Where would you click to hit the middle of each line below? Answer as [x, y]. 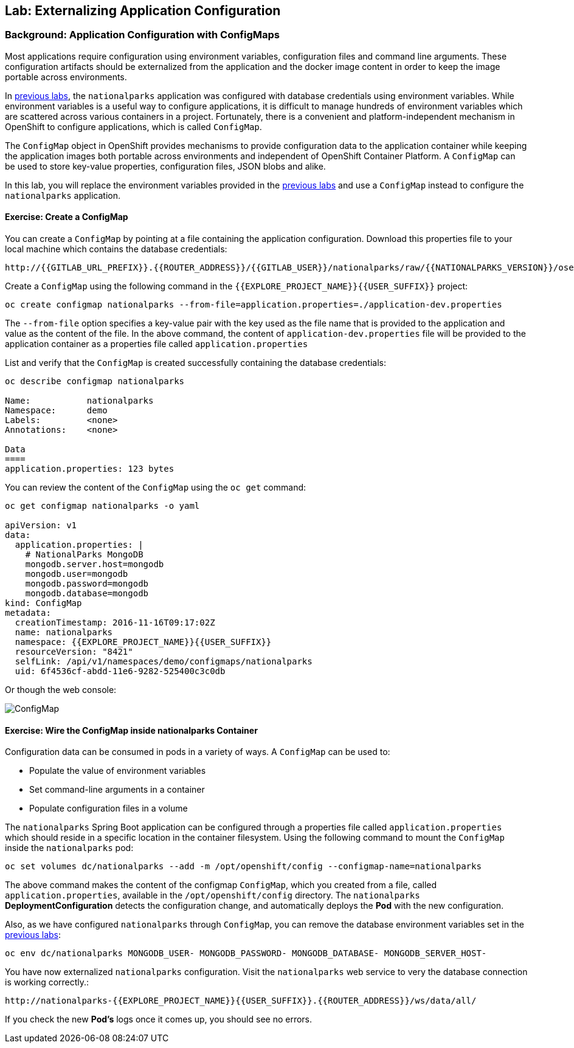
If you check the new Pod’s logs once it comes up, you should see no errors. [159, 1019]
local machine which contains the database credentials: [116, 249]
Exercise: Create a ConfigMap [67, 217]
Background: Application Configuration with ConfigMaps [142, 35]
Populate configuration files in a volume [109, 808]
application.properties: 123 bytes [90, 469]
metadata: [28, 613]
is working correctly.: [47, 982]
